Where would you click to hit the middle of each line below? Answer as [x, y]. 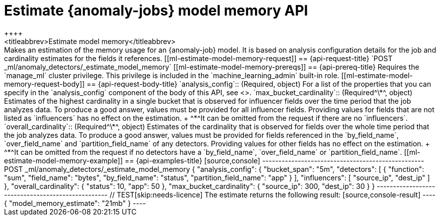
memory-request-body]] [45, 84]
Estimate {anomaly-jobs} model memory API [156, 11]
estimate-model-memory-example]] [64, 160]
